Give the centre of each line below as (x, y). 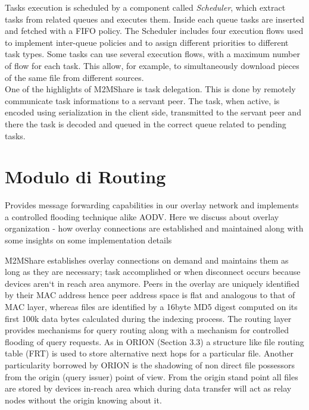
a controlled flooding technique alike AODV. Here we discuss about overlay (142, 216)
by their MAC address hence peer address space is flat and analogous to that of (150, 295)
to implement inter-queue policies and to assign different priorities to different (147, 42)
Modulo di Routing (85, 176)
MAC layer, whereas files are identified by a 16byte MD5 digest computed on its (151, 306)
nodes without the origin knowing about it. (83, 400)
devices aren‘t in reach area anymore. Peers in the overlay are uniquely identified (152, 283)
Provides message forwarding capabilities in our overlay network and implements (152, 205)
